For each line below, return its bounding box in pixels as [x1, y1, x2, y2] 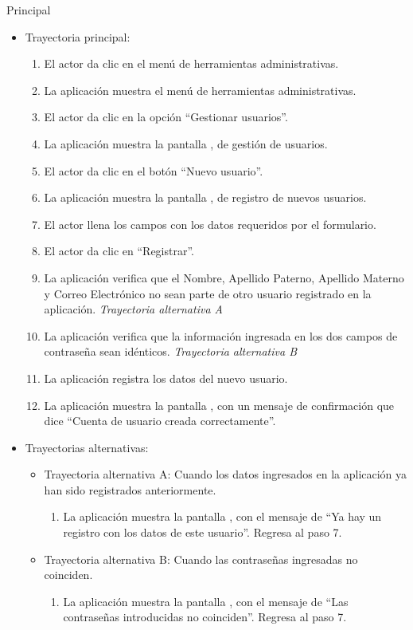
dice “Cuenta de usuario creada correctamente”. [44, 412, 276, 429]
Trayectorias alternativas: [25, 439, 149, 455]
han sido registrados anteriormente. [44, 481, 216, 498]
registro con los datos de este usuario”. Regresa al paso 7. [63, 524, 342, 541]
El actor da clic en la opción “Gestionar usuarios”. [44, 108, 288, 125]
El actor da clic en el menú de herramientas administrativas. [44, 55, 339, 72]
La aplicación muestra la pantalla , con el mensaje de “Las [63, 593, 349, 609]
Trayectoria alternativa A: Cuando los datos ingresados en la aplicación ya [44, 466, 407, 482]
